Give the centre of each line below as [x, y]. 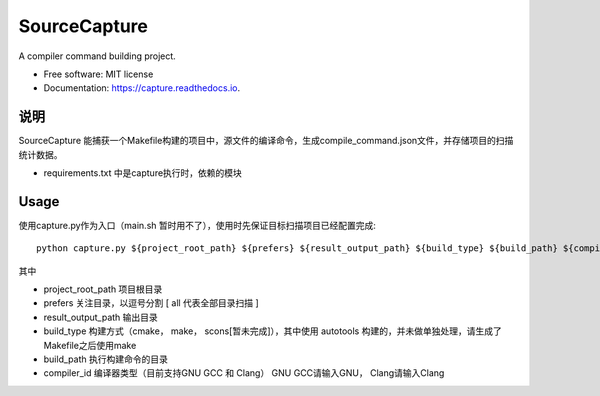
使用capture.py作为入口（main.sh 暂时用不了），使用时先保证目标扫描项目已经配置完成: [197, 225]
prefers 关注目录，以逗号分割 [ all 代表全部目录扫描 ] [151, 303]
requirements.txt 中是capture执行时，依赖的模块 [142, 173]
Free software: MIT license [98, 74]
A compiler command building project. [97, 56]
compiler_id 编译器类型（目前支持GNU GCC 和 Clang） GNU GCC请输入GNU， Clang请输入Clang [244, 373]
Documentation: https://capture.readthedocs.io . [141, 88]
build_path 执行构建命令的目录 [106, 359]
